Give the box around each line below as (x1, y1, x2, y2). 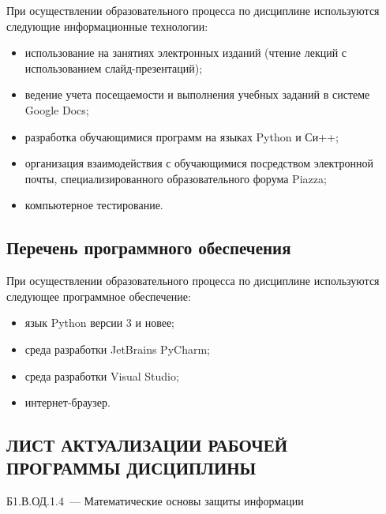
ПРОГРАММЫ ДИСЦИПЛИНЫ (6, 456, 257, 480)
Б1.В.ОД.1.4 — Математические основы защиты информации (6, 493, 304, 509)
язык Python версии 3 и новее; (24, 314, 174, 331)
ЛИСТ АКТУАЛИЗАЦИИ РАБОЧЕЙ (6, 433, 288, 457)
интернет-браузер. (24, 394, 111, 411)
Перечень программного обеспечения (6, 235, 291, 260)
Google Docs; (24, 101, 89, 118)
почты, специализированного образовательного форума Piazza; (24, 170, 327, 186)
